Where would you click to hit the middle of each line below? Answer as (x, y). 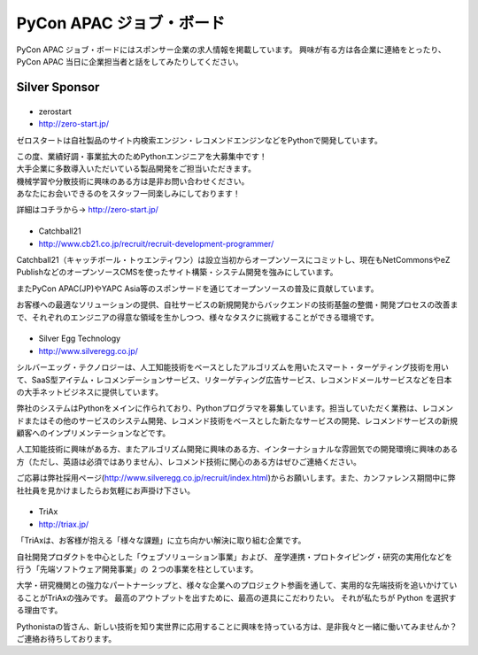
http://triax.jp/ (64, 524)
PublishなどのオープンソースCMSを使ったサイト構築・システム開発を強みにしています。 (177, 272)
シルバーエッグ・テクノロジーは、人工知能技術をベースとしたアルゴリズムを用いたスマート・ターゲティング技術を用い (232, 367)
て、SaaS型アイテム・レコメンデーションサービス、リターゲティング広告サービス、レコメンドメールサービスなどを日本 (234, 380)
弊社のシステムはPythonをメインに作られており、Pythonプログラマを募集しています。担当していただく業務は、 (220, 408)
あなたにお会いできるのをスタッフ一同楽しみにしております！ (128, 194)
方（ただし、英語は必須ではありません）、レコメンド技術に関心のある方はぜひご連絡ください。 (189, 461)
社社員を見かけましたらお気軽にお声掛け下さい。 (105, 490)
